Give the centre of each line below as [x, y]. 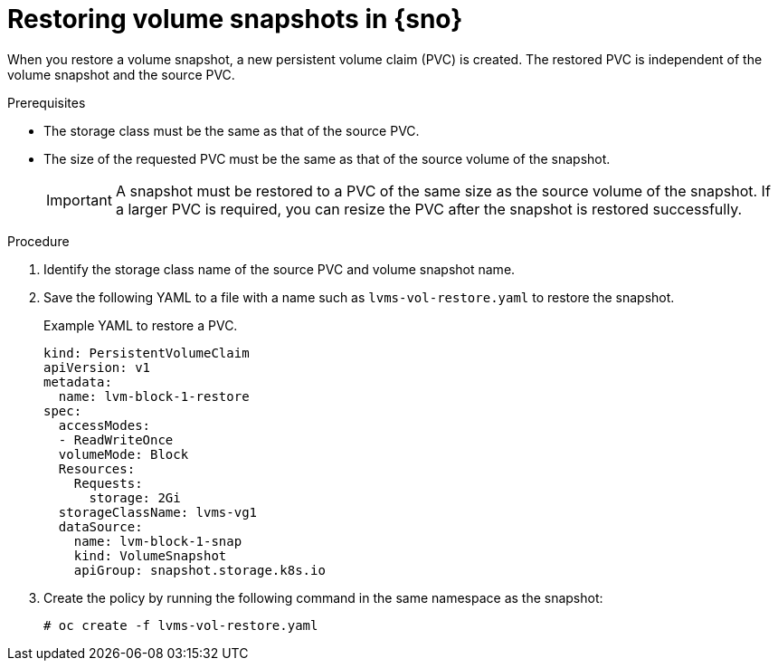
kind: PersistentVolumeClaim [147, 353]
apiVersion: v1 [97, 367]
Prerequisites [47, 102]
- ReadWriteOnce [116, 439]
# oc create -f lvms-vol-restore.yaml [181, 625]
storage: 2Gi [135, 497]
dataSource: [100, 526]
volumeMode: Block [123, 454]
